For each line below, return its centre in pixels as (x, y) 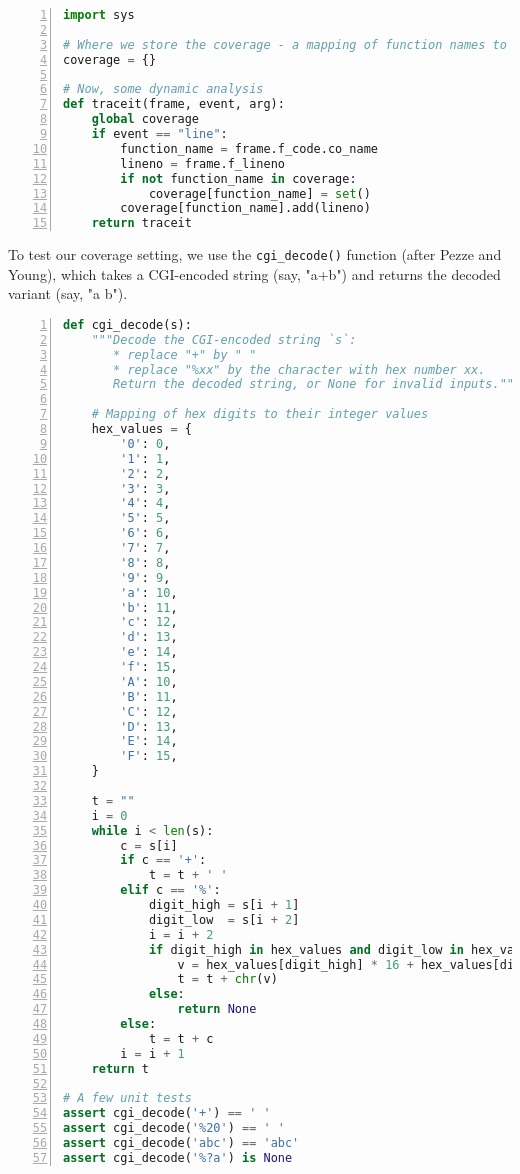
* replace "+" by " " (185, 354)
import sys (99, 15)
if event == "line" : (159, 134)
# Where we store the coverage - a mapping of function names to (285, 44)
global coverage (145, 119)
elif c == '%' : (170, 890)
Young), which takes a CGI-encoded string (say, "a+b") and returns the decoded (254, 273)
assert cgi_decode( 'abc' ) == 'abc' (181, 1143)
